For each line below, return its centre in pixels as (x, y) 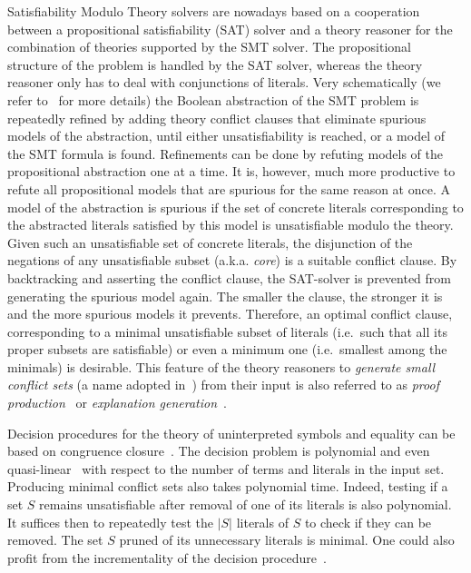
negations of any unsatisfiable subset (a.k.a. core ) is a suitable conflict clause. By (232, 260)
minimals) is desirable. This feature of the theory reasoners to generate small (221, 366)
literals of (262, 522)
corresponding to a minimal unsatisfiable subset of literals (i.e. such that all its (227, 331)
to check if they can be (368, 522)
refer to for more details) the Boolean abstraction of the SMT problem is (213, 99)
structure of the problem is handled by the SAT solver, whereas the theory (215, 64)
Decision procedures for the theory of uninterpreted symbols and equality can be (231, 433)
